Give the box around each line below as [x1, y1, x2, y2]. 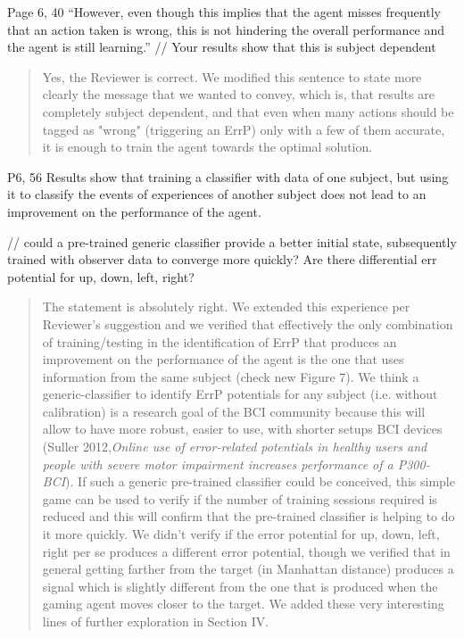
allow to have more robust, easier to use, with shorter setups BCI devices [42, 419, 443, 438]
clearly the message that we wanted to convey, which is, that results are [42, 85, 435, 104]
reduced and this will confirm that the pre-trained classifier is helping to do [42, 507, 455, 526]
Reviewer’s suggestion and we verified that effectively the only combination [42, 314, 453, 333]
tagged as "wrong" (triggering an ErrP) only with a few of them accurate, [42, 120, 445, 138]
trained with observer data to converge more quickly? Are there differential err [7, 250, 437, 269]
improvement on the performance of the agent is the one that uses [42, 350, 404, 369]
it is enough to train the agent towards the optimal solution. [42, 137, 373, 156]
